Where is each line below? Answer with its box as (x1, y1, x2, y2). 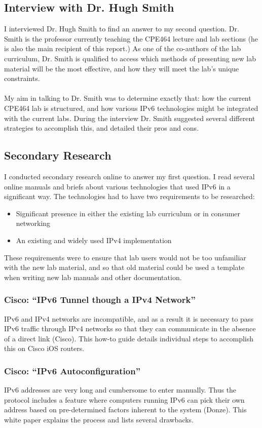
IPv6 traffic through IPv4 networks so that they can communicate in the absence (4, 323, 256, 334)
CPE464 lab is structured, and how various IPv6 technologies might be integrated (4, 102, 258, 113)
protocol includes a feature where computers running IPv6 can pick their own (4, 394, 245, 405)
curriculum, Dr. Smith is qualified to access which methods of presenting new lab (4, 53, 256, 63)
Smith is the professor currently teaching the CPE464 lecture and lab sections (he (4, 33, 258, 44)
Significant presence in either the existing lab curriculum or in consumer (16, 208, 241, 218)
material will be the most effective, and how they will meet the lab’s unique (4, 63, 239, 73)
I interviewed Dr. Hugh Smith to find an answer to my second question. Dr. (4, 23, 239, 34)
